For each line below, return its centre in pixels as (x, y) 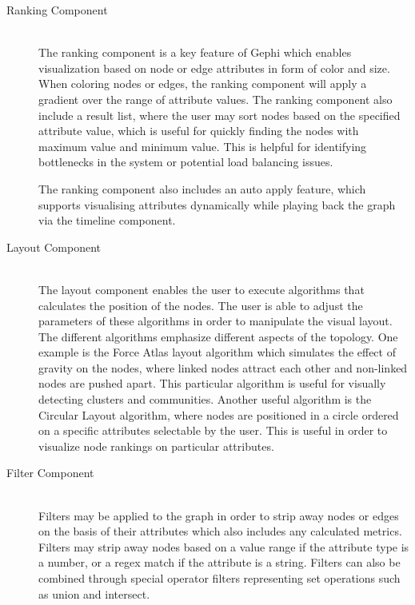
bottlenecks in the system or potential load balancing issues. (186, 162)
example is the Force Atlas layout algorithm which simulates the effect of (217, 352)
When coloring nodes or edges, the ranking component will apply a (203, 84)
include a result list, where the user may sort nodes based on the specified (219, 115)
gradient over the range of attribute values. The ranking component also (215, 99)
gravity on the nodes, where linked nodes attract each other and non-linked (223, 367)
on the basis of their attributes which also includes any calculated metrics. (220, 531)
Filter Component (50, 473)
